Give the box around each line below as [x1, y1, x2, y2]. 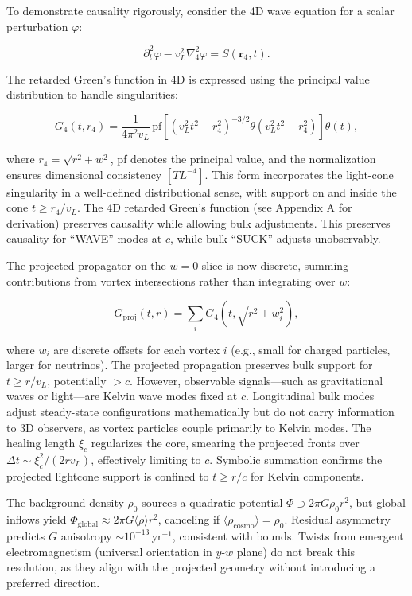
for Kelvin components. [251, 467, 364, 484]
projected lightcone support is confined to [6, 467, 209, 484]
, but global [348, 494, 406, 511]
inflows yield [6, 511, 67, 528]
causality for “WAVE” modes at [6, 230, 162, 247]
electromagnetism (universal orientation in [6, 543, 212, 559]
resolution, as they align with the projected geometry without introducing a [6, 559, 375, 575]
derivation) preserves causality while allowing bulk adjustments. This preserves [6, 214, 391, 231]
